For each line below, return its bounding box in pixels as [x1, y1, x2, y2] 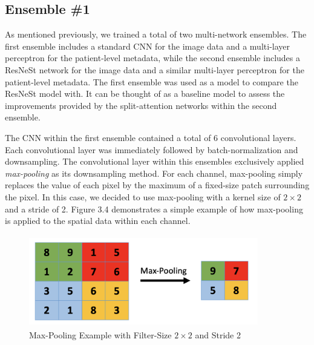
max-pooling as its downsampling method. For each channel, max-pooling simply [5, 166, 303, 179]
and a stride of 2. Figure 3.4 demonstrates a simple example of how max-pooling [5, 202, 303, 215]
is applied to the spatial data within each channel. [5, 214, 191, 227]
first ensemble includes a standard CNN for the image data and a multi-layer [5, 39, 290, 52]
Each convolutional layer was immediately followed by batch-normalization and [5, 143, 298, 156]
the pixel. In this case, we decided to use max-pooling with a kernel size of [5, 190, 281, 203]
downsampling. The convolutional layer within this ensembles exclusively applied [5, 155, 304, 168]
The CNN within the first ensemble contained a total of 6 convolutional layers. [5, 131, 296, 143]
